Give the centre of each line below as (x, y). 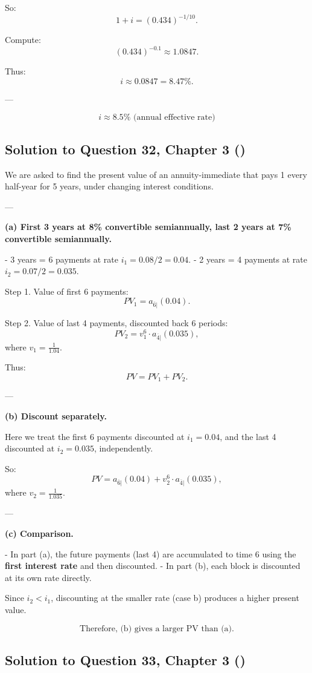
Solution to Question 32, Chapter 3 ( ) (125, 149)
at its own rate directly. (48, 577)
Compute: (23, 40)
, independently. (123, 448)
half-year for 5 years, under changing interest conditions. (109, 186)
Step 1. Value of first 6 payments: (67, 291)
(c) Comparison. (39, 533)
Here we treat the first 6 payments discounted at (95, 436)
